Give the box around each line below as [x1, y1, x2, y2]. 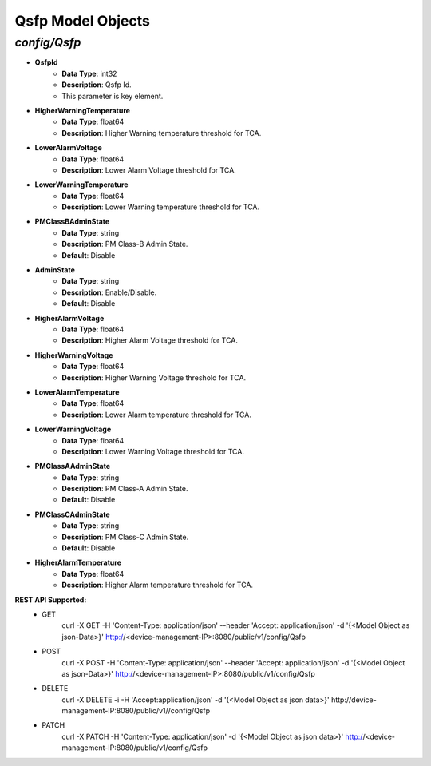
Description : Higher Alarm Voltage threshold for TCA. [61, 335, 239, 345]
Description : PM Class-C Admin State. [61, 532, 189, 542]
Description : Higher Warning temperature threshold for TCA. [61, 128, 262, 137]
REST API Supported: [14, 595, 87, 605]
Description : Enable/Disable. [61, 288, 157, 297]
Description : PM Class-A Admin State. [61, 484, 188, 494]
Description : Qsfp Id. [61, 80, 132, 89]
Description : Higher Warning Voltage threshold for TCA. [61, 372, 247, 383]
